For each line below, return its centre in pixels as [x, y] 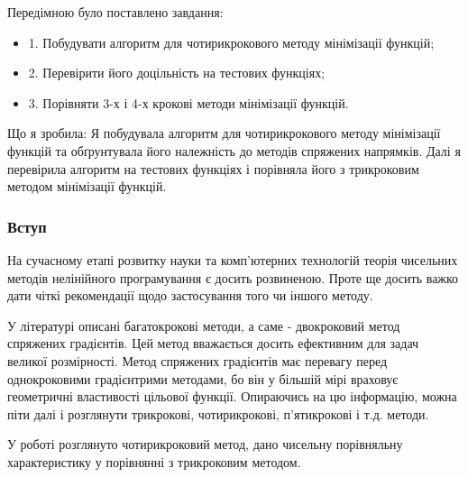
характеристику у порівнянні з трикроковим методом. [154, 461]
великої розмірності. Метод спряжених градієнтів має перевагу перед [197, 360]
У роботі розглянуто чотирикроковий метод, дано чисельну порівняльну [205, 444]
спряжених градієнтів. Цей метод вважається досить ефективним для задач [213, 343]
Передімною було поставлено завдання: [115, 12]
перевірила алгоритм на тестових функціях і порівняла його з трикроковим [213, 168]
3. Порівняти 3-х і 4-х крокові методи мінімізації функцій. [188, 102]
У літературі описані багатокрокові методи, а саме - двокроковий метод [204, 325]
